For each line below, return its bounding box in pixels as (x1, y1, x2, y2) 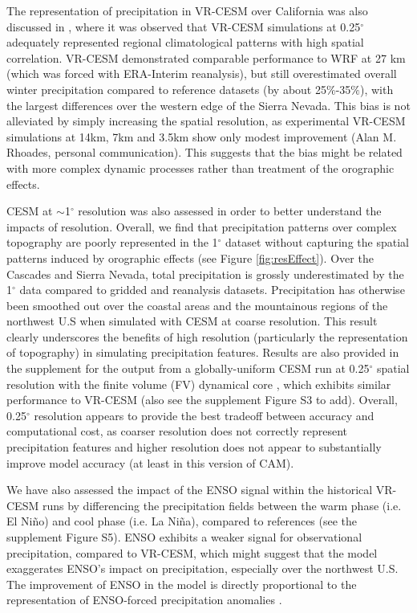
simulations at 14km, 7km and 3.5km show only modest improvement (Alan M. (6, 128, 397, 145)
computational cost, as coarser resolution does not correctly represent (6, 423, 347, 439)
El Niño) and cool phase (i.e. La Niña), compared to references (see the (6, 513, 358, 529)
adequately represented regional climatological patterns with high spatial (6, 34, 364, 51)
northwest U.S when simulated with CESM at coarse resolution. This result (6, 313, 378, 329)
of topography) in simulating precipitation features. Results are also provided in (6, 344, 399, 361)
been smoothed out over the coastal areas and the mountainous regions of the (6, 296, 388, 313)
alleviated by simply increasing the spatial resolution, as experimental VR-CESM (6, 112, 406, 129)
